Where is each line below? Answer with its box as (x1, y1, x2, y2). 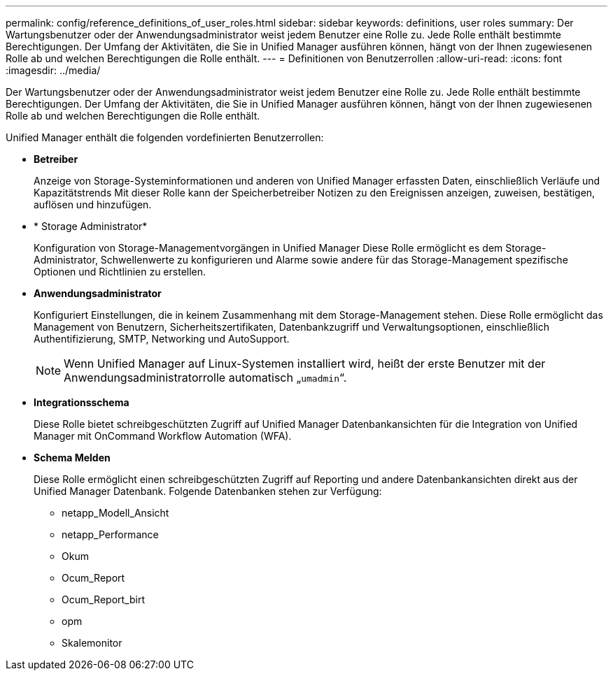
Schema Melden (34, 452, 111, 463)
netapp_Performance (62, 528, 159, 540)
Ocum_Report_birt (62, 594, 145, 605)
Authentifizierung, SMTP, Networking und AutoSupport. (34, 333, 290, 345)
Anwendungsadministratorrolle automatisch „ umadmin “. (64, 371, 347, 384)
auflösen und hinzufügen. (34, 199, 152, 210)
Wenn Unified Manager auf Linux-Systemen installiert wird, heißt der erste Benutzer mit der (64, 357, 546, 371)
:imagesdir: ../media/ (6, 64, 101, 76)
